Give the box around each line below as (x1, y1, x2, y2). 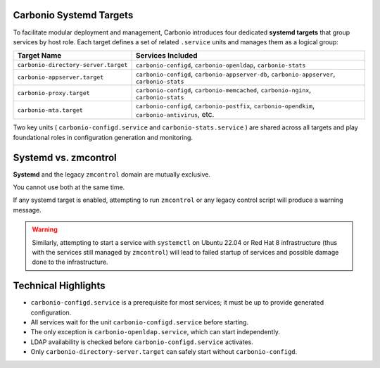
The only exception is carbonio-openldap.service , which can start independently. (30, 328, 281, 336)
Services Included (135, 51, 198, 61)
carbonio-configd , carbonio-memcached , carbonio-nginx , (135, 85, 312, 95)
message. (13, 205, 42, 214)
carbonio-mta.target (17, 106, 84, 114)
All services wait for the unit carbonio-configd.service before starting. (30, 318, 249, 326)
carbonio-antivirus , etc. (135, 110, 215, 120)
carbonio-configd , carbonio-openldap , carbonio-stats (135, 60, 306, 70)
